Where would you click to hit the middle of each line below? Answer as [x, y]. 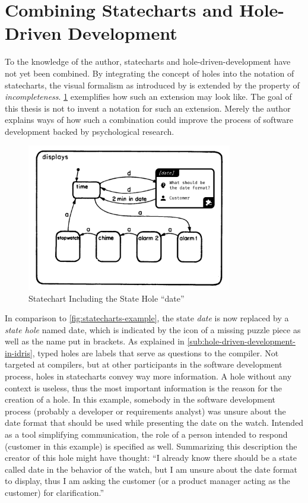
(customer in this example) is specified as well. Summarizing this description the [151, 446]
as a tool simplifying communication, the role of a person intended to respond [146, 434]
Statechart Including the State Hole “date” [107, 298]
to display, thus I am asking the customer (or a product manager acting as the [147, 481]
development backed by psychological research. [90, 131]
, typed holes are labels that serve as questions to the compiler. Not [155, 352]
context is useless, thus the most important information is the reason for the [144, 387]
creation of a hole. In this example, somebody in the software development [140, 399]
